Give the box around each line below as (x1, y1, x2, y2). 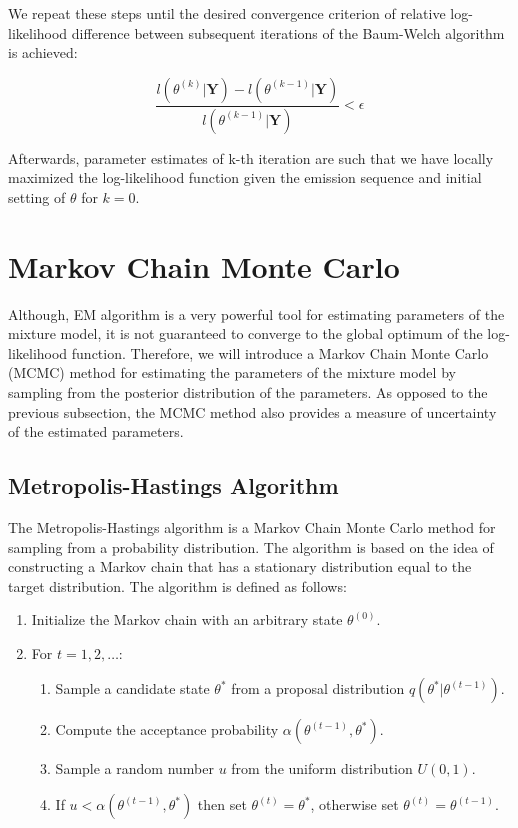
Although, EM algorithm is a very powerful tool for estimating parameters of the (8, 303, 505, 324)
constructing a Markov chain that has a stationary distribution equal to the (8, 556, 472, 577)
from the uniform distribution (231, 758, 413, 779)
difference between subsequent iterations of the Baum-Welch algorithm (71, 22, 505, 43)
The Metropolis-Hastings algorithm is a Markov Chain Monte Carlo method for (8, 516, 496, 537)
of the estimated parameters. (8, 421, 184, 442)
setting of (8, 186, 66, 207)
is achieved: (8, 42, 78, 63)
